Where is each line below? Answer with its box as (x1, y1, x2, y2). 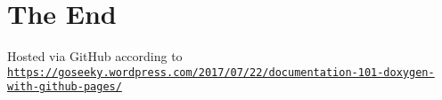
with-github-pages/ (7, 81, 122, 94)
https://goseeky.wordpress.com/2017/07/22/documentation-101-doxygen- (7, 65, 435, 79)
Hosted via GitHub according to (7, 47, 183, 65)
